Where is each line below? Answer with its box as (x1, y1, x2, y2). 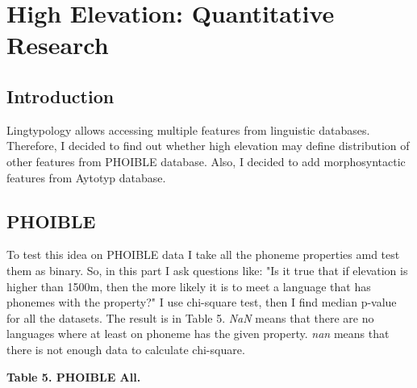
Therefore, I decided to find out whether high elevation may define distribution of (6, 137, 410, 154)
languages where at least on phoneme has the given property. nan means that (6, 325, 390, 342)
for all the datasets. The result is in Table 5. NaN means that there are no (6, 309, 374, 326)
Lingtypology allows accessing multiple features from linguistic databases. (6, 121, 370, 138)
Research (6, 28, 109, 61)
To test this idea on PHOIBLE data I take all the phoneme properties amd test (6, 246, 400, 263)
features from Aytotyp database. (6, 169, 166, 186)
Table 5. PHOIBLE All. (6, 368, 141, 385)
